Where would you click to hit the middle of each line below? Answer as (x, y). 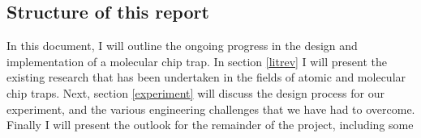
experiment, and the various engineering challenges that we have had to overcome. (211, 109)
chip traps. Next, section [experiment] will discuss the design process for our (195, 92)
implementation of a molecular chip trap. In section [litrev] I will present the (197, 61)
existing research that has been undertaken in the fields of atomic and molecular (206, 77)
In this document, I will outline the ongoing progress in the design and (182, 46)
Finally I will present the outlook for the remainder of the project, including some (210, 125)
